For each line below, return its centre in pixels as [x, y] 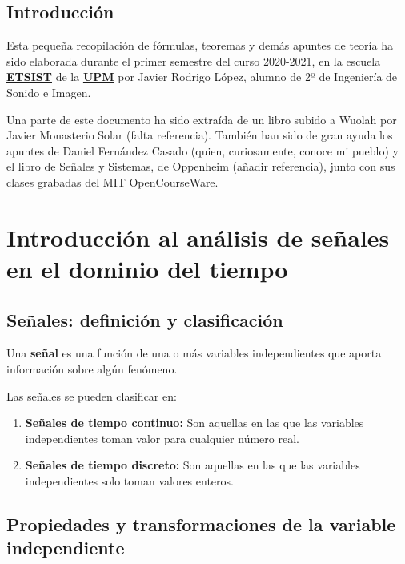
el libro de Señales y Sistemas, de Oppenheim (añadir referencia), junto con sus [201, 166]
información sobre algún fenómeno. [92, 368]
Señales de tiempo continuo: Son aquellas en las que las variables [194, 423]
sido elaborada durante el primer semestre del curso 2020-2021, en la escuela [194, 60]
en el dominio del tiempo [147, 268]
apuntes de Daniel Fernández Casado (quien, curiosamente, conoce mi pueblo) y [202, 150]
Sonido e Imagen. [49, 92]
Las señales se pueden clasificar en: [92, 395]
